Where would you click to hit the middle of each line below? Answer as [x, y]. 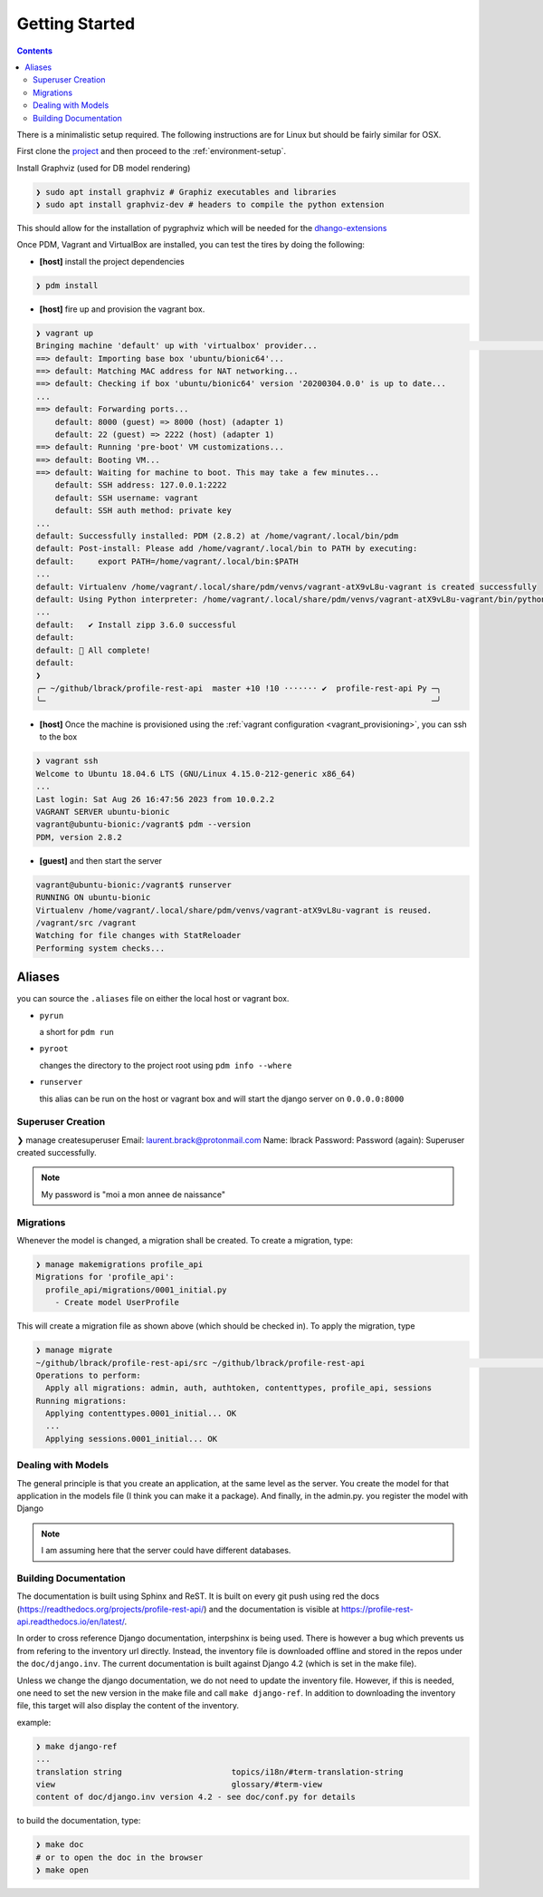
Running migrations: [81, 1401]
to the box [58, 737]
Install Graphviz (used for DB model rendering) [104, 168]
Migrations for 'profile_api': [105, 1277]
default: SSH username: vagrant [127, 498]
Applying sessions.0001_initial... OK [131, 1438]
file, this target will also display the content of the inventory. [128, 1706]
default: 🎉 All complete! [93, 650]
